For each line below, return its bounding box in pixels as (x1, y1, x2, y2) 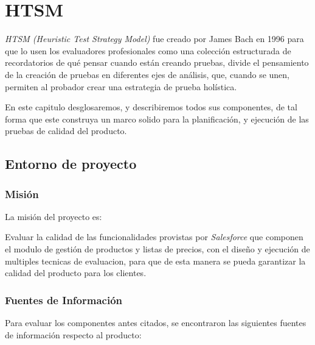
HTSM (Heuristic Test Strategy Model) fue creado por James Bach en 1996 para (5, 32, 304, 45)
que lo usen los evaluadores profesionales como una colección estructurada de (5, 44, 291, 57)
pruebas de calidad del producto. (5, 124, 127, 137)
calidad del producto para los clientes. (5, 266, 147, 279)
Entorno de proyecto (5, 154, 137, 173)
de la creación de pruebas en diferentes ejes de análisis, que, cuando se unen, (5, 68, 289, 80)
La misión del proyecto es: (5, 210, 102, 222)
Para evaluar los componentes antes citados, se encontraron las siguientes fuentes (5, 316, 306, 329)
